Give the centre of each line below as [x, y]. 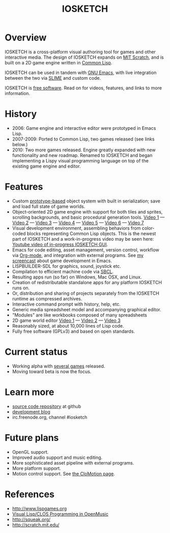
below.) [20, 144]
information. [18, 93]
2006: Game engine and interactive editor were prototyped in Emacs [84, 128]
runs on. [21, 288]
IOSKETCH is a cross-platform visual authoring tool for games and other [80, 52]
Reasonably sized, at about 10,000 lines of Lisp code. [68, 326]
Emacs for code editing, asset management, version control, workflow [86, 250]
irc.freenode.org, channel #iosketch [50, 417]
